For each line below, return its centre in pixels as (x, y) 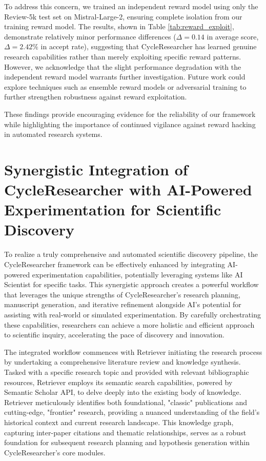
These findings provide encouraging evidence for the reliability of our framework (130, 114)
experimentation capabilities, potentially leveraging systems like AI (137, 274)
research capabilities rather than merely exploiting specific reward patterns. (123, 56)
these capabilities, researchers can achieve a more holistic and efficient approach (129, 324)
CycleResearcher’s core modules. (55, 452)
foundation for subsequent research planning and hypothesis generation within (127, 442)
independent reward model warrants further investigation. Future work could (125, 77)
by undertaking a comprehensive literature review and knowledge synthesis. (122, 362)
